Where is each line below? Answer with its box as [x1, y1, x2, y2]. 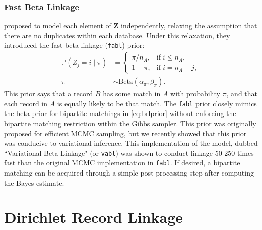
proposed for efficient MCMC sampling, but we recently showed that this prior [4, 128, 247, 138]
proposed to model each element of [4, 20, 111, 31]
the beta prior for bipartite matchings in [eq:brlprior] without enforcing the [4, 108, 236, 119]
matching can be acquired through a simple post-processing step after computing [4, 167, 254, 178]
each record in [4, 98, 48, 108]
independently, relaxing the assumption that [120, 20, 257, 31]
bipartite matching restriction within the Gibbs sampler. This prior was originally [4, 118, 256, 128]
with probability [170, 88, 220, 99]
